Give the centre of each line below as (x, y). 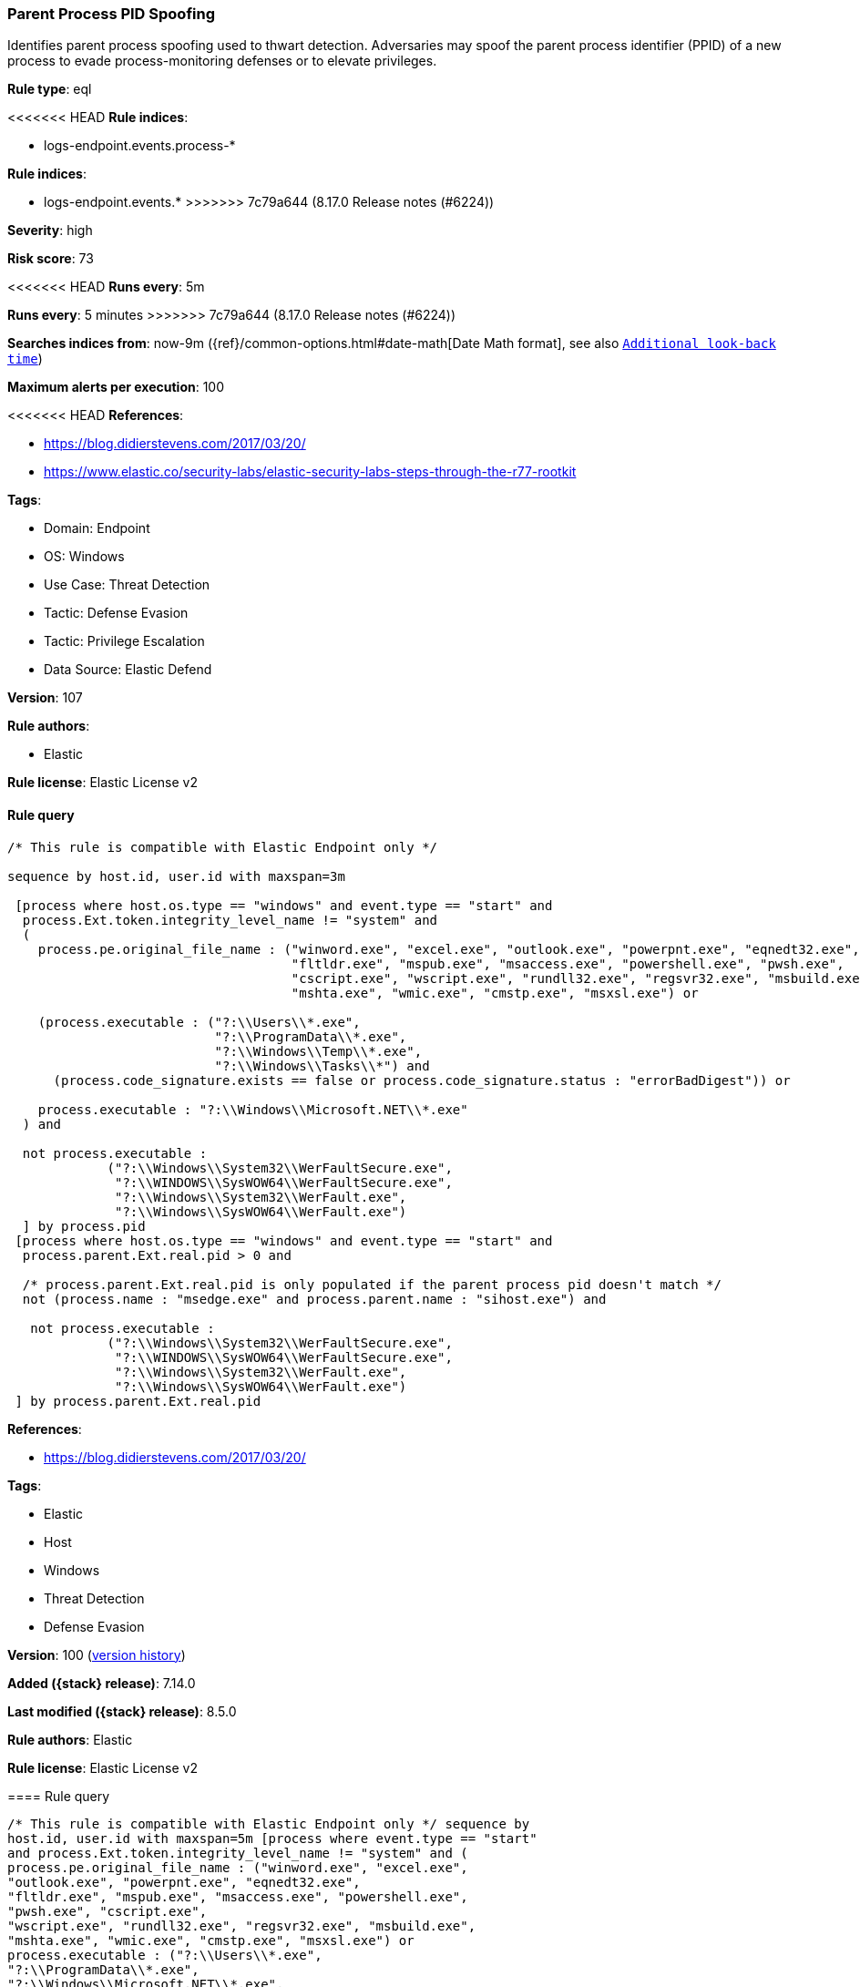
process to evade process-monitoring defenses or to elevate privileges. (222, 61)
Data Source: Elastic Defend (128, 670)
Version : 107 (45, 698)
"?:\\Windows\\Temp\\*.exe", (318, 1051)
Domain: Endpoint (97, 528)
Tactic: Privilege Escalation (124, 641)
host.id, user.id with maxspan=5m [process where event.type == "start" (272, 1838)
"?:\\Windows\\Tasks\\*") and (322, 1065)
